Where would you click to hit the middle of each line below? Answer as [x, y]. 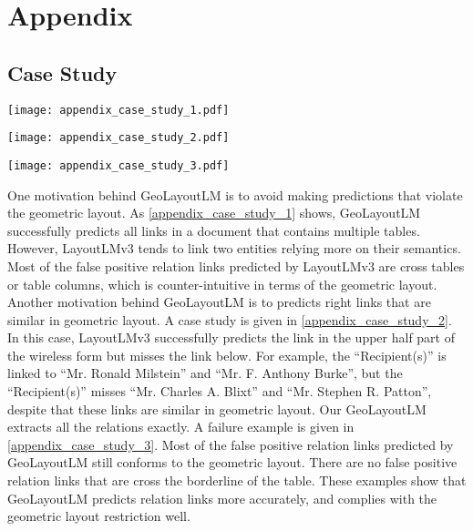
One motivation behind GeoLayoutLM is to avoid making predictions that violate [235, 194]
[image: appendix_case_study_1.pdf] [118, 110]
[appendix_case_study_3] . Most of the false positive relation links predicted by [231, 444]
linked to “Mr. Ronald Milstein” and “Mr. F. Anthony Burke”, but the [205, 373]
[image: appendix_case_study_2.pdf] [118, 138]
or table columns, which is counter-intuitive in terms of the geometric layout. [222, 284]
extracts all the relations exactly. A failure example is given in [181, 427]
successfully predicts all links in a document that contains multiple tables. [214, 230]
